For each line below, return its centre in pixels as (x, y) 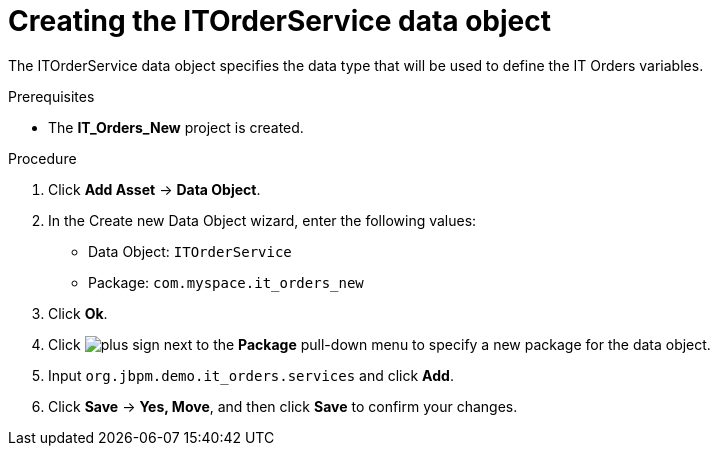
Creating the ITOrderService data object (280, 21)
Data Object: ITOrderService (190, 251)
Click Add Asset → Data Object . (154, 189)
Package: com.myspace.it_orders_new (226, 282)
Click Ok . (78, 313)
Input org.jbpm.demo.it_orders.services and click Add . (251, 375)
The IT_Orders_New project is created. (176, 127)
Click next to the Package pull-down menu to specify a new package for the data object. (379, 344)
